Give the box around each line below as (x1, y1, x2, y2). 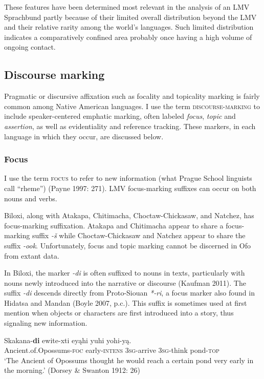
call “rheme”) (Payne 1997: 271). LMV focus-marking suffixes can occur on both (4, 182, 256, 193)
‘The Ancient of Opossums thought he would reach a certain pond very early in (4, 354, 254, 365)
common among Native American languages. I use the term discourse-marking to (4, 100, 260, 111)
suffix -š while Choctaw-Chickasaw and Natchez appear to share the (32, 230, 246, 241)
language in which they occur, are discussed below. (4, 131, 164, 141)
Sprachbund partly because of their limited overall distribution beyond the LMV (4, 11, 257, 22)
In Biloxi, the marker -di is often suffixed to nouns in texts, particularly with (4, 267, 245, 278)
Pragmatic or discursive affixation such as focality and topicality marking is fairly (4, 91, 260, 101)
